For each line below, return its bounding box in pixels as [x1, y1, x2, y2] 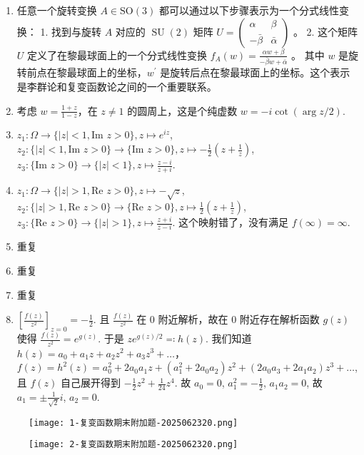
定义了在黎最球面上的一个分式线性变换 [27, 47, 208, 62]
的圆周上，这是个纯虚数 [127, 103, 238, 118]
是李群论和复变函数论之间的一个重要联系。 [16, 79, 217, 94]
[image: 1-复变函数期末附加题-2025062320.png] [29, 417, 238, 428]
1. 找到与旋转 [40, 24, 102, 39]
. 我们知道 [206, 331, 252, 346]
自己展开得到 [60, 375, 121, 390]
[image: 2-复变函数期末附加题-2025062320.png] [29, 439, 238, 450]
